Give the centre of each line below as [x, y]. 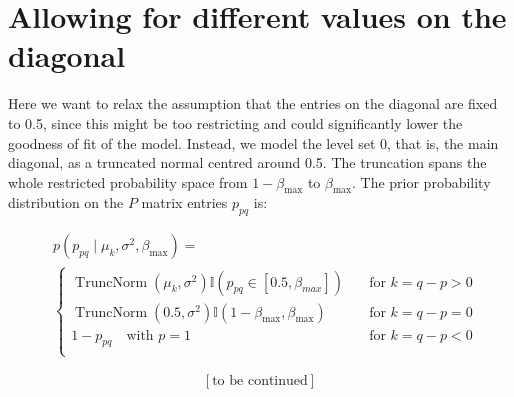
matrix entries [184, 202]
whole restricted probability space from [128, 181]
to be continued [260, 380]
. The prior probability [421, 181]
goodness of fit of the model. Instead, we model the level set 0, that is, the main [253, 142]
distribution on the [66, 202]
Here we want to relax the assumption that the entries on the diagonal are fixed [253, 103]
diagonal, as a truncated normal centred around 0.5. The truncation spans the [247, 162]
